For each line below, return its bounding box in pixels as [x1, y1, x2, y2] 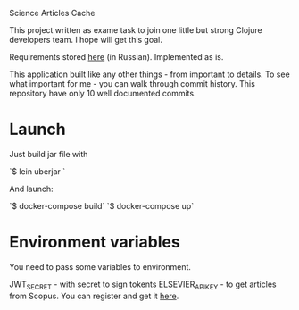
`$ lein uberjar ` [9, 165, 66, 177]
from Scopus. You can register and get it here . [9, 290, 179, 301]
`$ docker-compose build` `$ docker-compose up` [9, 200, 195, 211]
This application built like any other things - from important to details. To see [9, 69, 290, 80]
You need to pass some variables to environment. [9, 261, 192, 272]
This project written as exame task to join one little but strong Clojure [9, 25, 262, 35]
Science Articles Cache [9, 8, 96, 18]
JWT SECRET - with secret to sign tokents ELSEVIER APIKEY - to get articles [9, 279, 277, 291]
